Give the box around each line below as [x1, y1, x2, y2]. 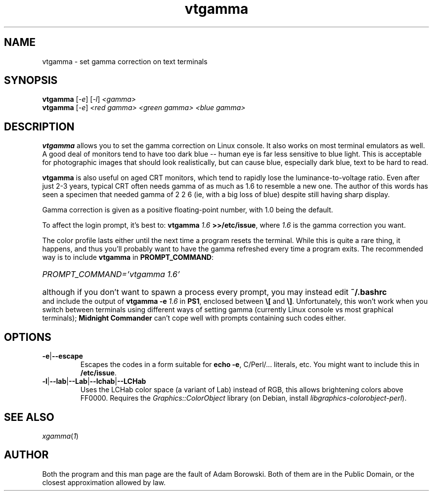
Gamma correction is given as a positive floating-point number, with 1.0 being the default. [42, 206, 333, 214]
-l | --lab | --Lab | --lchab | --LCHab [42, 377, 146, 386]
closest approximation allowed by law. [42, 478, 166, 487]
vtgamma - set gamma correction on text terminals [42, 57, 208, 66]
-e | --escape [42, 352, 83, 361]
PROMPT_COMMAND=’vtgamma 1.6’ [42, 269, 180, 280]
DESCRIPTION [4, 120, 75, 133]
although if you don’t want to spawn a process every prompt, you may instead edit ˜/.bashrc [42, 287, 387, 297]
